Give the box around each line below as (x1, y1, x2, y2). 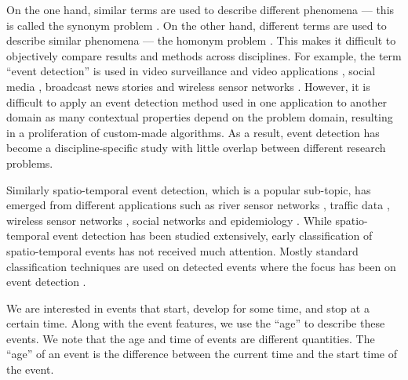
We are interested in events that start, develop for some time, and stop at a (6, 299, 370, 316)
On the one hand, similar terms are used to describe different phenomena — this (6, 2, 395, 17)
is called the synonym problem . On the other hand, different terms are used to (6, 16, 387, 33)
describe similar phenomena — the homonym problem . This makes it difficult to (6, 32, 396, 49)
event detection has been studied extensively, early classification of (53, 227, 373, 244)
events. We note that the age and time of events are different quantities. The (6, 330, 375, 346)
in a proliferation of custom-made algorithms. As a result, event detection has (6, 124, 380, 140)
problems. (6, 154, 53, 171)
